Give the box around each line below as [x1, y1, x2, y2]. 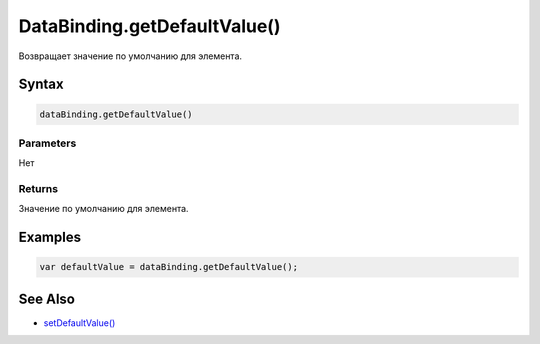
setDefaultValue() [43, 316, 116, 329]
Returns [18, 182, 59, 196]
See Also [18, 290, 75, 307]
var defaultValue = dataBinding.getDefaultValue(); [39, 261, 299, 273]
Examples [18, 229, 82, 246]
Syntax [18, 76, 64, 93]
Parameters [18, 136, 77, 150]
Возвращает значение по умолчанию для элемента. [18, 50, 243, 62]
